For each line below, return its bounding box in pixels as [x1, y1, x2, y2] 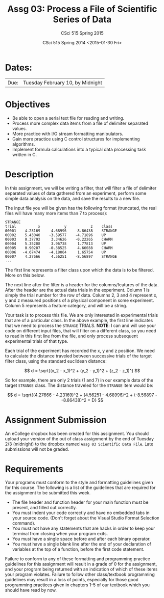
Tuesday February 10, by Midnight [23, 79, 102, 86]
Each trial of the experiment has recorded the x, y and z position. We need [5, 348, 155, 353]
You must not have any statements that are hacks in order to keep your [12, 525, 155, 531]
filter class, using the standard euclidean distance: [5, 358, 107, 364]
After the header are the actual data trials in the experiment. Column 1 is [5, 287, 150, 293]
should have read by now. [5, 587, 57, 593]
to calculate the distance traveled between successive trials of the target [5, 353, 152, 359]
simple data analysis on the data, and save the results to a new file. [5, 195, 141, 201]
